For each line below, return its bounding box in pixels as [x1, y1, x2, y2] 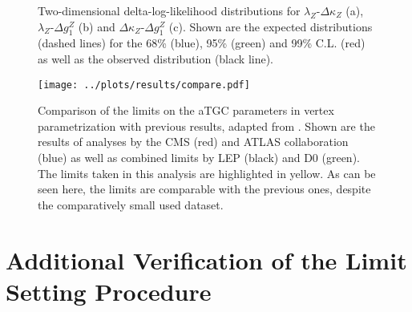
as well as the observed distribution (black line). [38, 50, 273, 67]
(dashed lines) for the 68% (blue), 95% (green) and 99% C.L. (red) [38, 34, 366, 51]
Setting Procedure [6, 274, 212, 307]
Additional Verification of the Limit [6, 243, 407, 276]
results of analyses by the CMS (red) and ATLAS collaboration [38, 133, 349, 150]
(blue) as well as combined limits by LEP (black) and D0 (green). [38, 149, 360, 166]
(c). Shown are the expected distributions [168, 18, 373, 34]
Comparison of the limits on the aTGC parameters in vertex [38, 102, 334, 119]
